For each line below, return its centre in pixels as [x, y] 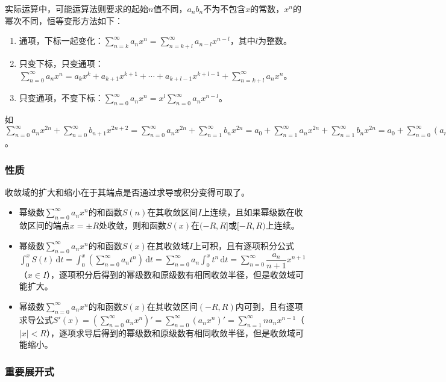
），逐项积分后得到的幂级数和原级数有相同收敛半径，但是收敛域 [171, 274]
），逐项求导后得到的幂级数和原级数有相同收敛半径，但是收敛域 [171, 332]
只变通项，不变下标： [61, 98]
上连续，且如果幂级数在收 [252, 212]
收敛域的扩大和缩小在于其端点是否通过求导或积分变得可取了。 [127, 192]
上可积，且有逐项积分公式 [243, 245]
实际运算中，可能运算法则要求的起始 [77, 8]
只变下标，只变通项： [61, 63]
